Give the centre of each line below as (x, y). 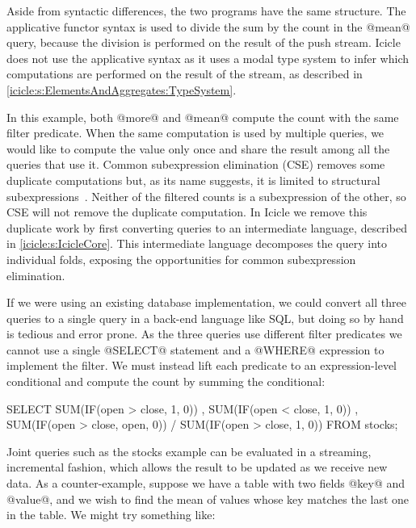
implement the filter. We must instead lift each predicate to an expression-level (202, 365)
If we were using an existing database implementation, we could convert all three (206, 302)
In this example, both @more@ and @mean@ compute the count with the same (203, 117)
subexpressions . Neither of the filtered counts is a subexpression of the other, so (206, 196)
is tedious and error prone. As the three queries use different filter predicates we (204, 334)
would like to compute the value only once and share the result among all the (198, 148)
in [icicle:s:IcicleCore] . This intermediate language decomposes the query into (197, 243)
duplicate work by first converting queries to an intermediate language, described (207, 227)
